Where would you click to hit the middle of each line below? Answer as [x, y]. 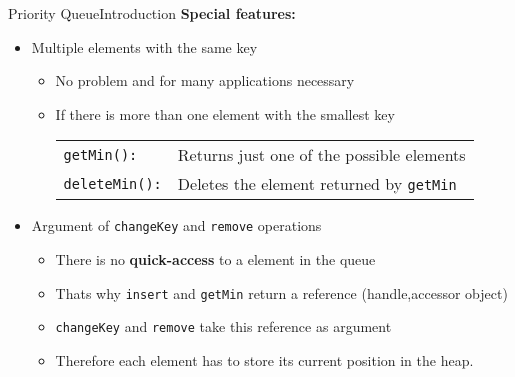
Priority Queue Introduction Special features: [152, 13]
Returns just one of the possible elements [321, 155]
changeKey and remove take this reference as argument [223, 326]
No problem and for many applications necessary [205, 80]
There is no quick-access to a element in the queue [215, 259]
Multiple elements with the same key [144, 46]
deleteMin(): [112, 183]
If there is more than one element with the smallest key [225, 113]
